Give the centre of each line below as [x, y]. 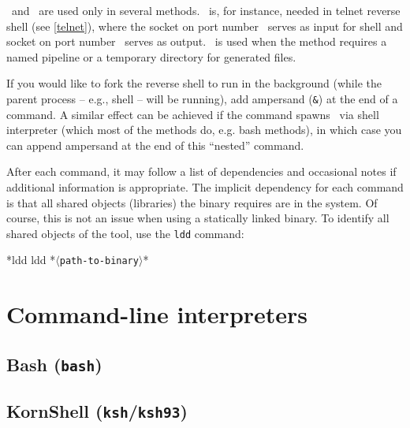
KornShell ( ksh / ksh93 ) [97, 411]
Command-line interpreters [157, 314]
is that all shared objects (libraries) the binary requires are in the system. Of [192, 202]
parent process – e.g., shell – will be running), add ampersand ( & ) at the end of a [202, 98]
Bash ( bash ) [54, 364]
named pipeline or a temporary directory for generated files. [151, 56]
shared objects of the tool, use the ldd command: [125, 233]
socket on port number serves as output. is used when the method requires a [197, 41]
